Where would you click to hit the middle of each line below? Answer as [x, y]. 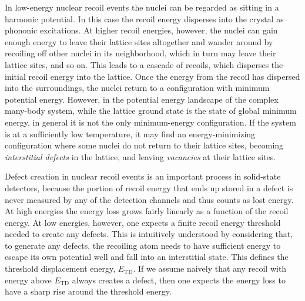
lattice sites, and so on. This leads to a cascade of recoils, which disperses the [144, 64]
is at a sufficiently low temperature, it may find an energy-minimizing [130, 133]
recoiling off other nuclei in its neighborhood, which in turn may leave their [140, 53]
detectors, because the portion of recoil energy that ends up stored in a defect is [149, 187]
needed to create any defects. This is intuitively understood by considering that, [149, 234]
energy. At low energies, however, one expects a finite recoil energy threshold [143, 222]
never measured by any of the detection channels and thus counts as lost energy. [149, 199]
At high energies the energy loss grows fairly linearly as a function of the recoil [147, 211]
